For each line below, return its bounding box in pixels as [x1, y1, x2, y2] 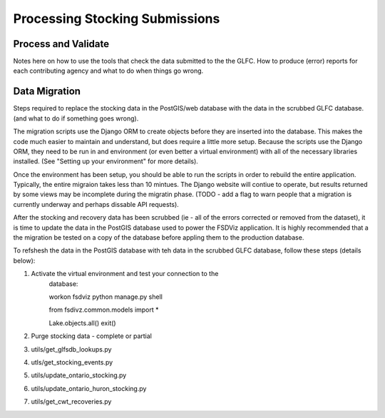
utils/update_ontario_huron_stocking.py [31, 384, 147, 392]
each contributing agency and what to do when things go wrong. [13, 66, 204, 75]
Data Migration [13, 86, 81, 98]
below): [13, 256, 36, 265]
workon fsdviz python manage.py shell [48, 292, 163, 301]
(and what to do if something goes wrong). [13, 114, 139, 123]
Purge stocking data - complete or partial [31, 332, 153, 340]
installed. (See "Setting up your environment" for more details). [13, 157, 199, 165]
